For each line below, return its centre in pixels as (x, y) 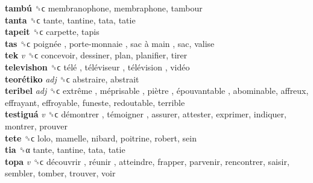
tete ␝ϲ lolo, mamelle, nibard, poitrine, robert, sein (101, 138)
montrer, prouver (36, 126)
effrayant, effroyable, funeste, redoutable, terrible (95, 102)
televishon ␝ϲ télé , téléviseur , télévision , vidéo (97, 67)
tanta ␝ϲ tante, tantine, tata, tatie (70, 20)
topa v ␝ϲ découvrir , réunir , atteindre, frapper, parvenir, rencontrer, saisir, (147, 161)
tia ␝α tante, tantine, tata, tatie (65, 150)
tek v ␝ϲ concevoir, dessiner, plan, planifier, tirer (96, 55)
